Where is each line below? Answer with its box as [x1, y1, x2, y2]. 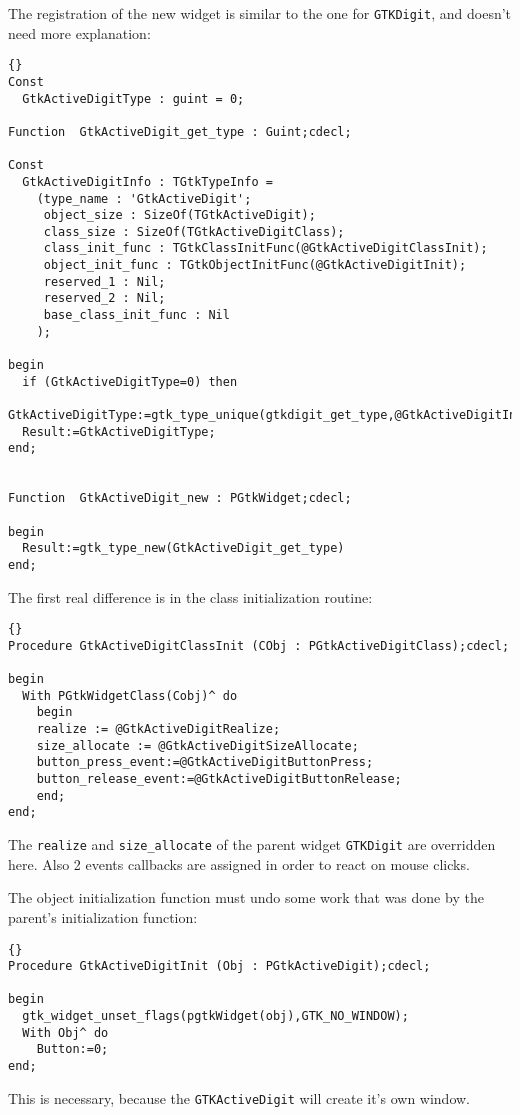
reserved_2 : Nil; [43, 291, 166, 306]
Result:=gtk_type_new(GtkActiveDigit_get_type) [22, 541, 345, 556]
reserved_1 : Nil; [43, 274, 166, 289]
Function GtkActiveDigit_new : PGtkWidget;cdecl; [8, 491, 352, 506]
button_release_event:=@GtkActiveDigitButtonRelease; [36, 772, 402, 787]
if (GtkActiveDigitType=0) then [22, 374, 238, 389]
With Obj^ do [22, 1025, 109, 1040]
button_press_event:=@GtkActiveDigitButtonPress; [36, 755, 374, 770]
